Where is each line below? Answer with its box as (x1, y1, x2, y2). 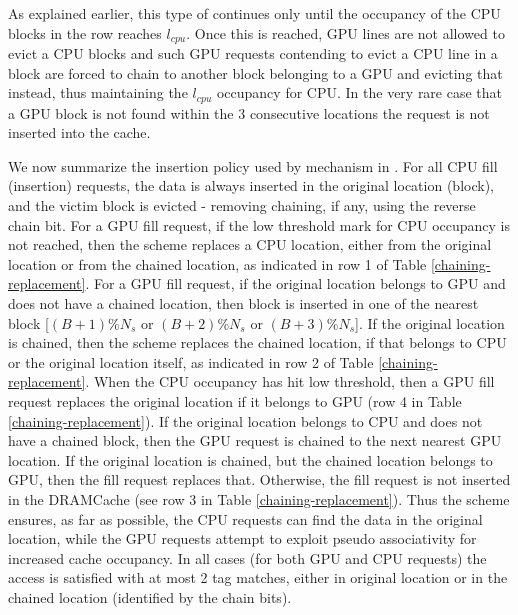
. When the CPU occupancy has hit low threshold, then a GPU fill (85, 371, 495, 392)
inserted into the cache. (8, 122, 151, 143)
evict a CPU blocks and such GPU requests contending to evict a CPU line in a (8, 43, 498, 64)
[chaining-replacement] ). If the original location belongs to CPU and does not (8, 410, 483, 431)
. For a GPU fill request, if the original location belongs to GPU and (85, 273, 506, 294)
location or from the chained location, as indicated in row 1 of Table (8, 253, 427, 274)
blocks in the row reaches (8, 22, 162, 43)
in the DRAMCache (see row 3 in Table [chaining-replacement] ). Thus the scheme (8, 488, 510, 509)
